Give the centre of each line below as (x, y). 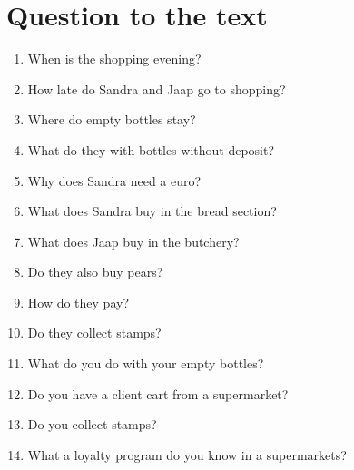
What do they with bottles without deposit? (151, 149)
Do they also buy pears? (95, 272)
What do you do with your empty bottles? (146, 363)
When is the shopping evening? (114, 59)
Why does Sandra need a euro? (114, 180)
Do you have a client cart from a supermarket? (158, 393)
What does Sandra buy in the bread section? (152, 211)
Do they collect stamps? (94, 333)
